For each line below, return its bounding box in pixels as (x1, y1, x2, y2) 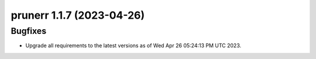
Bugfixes (11, 26, 47, 36)
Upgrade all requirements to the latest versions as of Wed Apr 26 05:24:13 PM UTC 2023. (25, 42, 242, 49)
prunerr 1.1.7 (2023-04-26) (11, 9, 145, 22)
